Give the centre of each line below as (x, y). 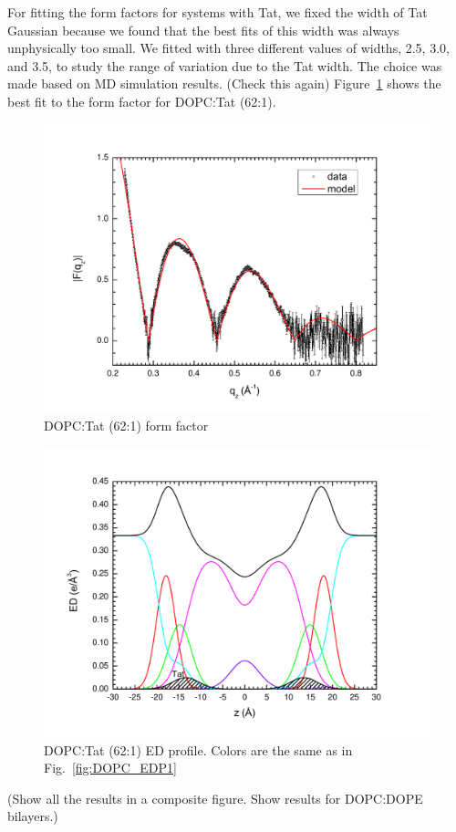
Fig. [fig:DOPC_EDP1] (110, 768)
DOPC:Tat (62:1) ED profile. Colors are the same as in (198, 749)
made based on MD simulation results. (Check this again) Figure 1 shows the (224, 83)
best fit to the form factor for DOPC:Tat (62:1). (142, 101)
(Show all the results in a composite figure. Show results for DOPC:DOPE (215, 798)
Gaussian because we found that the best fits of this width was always (203, 30)
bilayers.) (33, 816)
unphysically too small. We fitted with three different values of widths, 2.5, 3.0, (228, 48)
